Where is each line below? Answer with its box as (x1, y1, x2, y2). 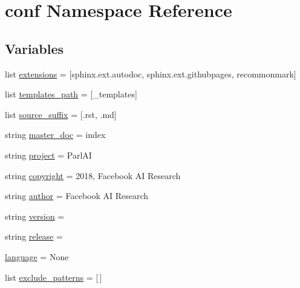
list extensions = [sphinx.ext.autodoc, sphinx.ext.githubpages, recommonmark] (5, 67, 296, 80)
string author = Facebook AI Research (5, 189, 149, 202)
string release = (5, 230, 63, 243)
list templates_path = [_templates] (5, 88, 137, 100)
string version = (5, 209, 65, 222)
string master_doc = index (5, 128, 106, 141)
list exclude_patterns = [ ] (5, 270, 102, 283)
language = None (5, 250, 69, 263)
